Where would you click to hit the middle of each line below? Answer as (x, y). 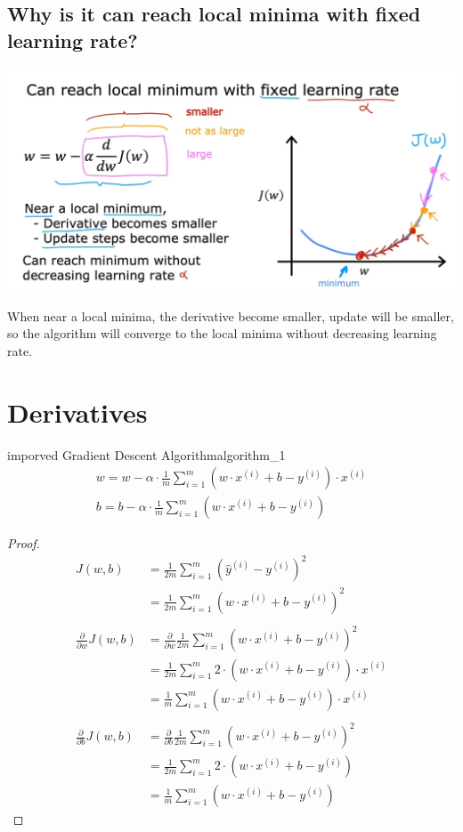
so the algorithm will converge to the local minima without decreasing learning (222, 333)
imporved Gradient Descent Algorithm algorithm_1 (146, 454)
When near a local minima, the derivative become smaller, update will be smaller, (231, 315)
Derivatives (77, 412)
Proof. (24, 543)
